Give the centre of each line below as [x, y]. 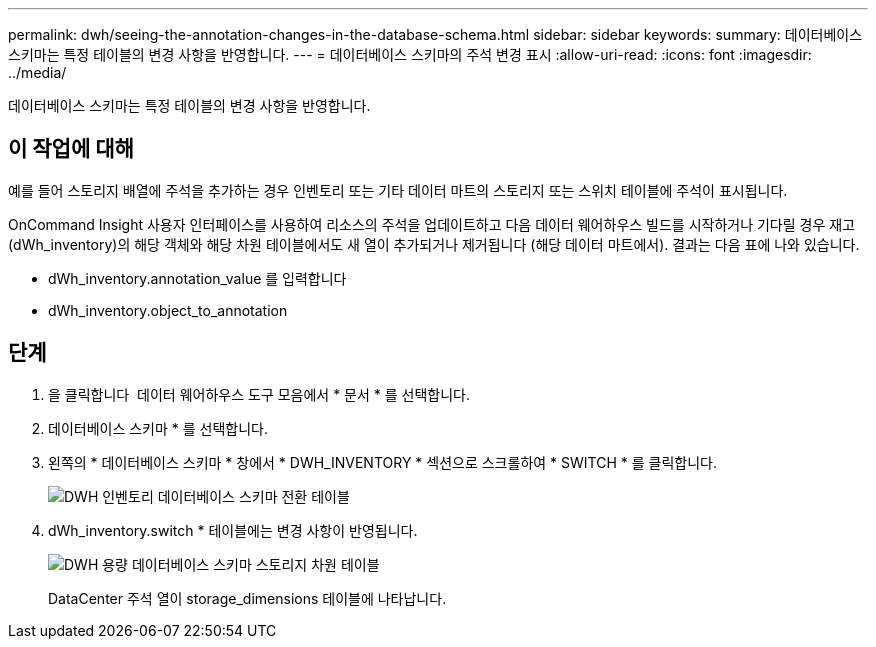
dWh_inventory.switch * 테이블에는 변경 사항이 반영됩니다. [233, 530]
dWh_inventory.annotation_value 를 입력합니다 [197, 278]
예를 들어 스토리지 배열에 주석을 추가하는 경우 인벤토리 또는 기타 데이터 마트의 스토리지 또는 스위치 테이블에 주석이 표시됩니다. [398, 190]
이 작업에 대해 [71, 149]
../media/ [37, 72]
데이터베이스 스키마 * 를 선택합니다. [158, 428]
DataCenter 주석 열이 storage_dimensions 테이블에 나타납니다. [247, 598]
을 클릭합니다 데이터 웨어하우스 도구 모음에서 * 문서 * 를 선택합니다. [259, 394]
